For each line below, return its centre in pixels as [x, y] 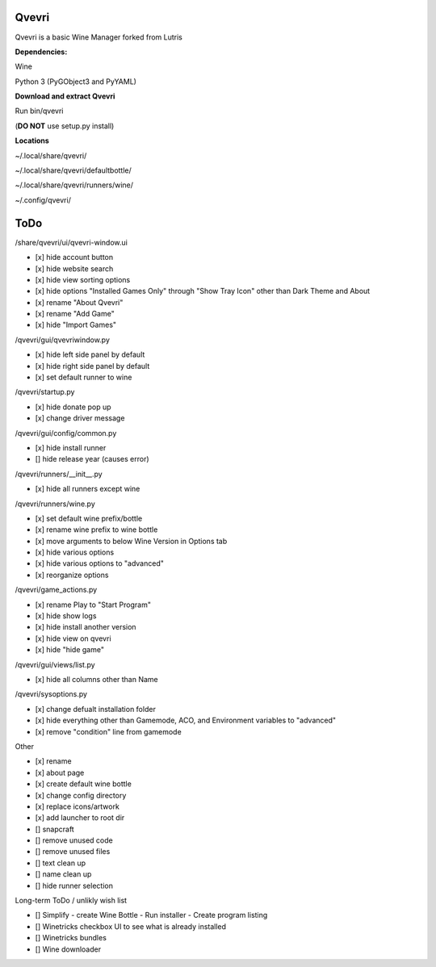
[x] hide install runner [71, 447]
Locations [32, 140]
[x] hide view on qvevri [73, 638]
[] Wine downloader [68, 949]
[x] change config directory [81, 795]
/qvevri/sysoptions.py [51, 694]
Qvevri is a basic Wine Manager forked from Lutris [99, 37]
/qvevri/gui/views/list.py [55, 664]
